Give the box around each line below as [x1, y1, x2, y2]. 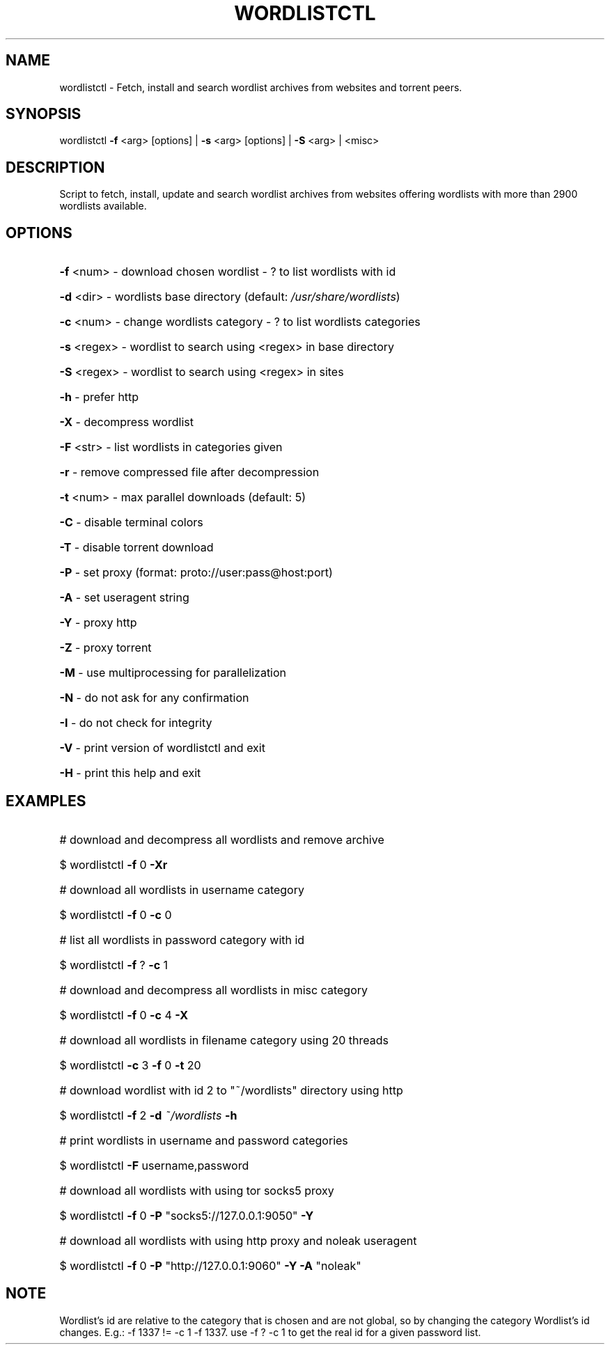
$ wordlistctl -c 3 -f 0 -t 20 [59, 1058, 201, 1072]
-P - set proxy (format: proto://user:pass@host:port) [59, 565, 333, 580]
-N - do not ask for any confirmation [59, 691, 249, 705]
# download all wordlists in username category [59, 882, 304, 897]
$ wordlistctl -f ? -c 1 [59, 957, 169, 972]
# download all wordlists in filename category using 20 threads [59, 1033, 389, 1047]
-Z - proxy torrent [59, 641, 152, 655]
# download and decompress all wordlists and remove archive [59, 832, 384, 847]
